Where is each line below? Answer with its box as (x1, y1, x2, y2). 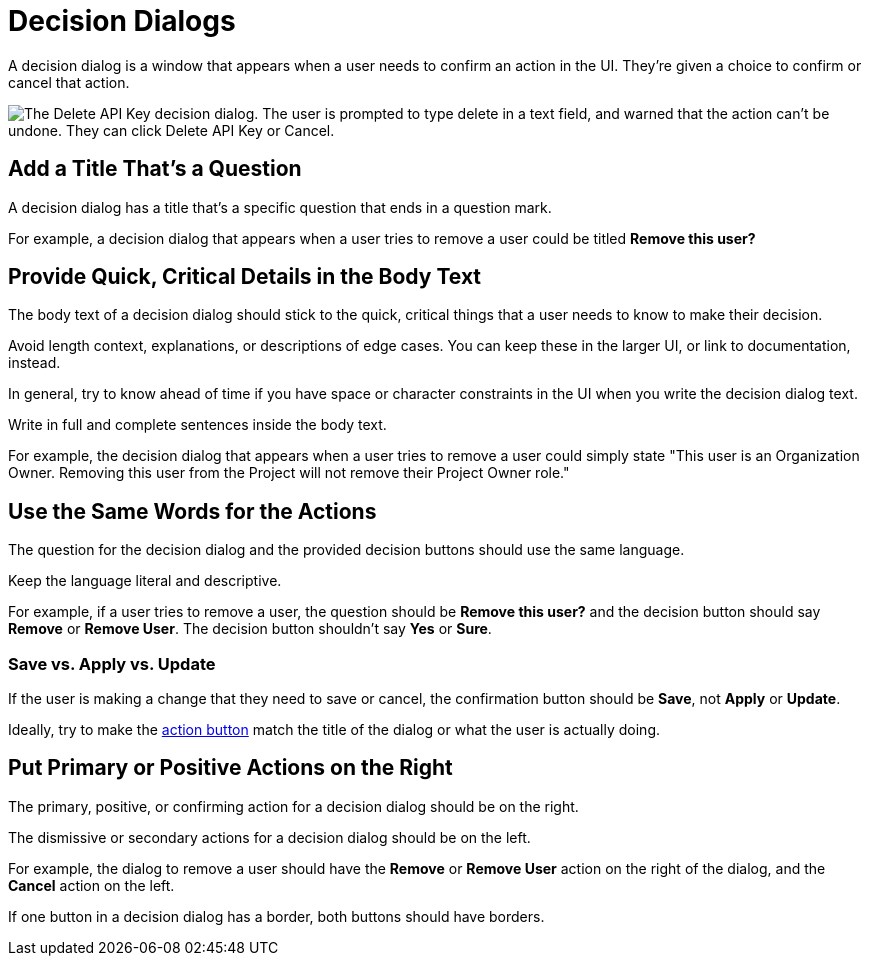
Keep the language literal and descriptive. (8, 572, 282, 590)
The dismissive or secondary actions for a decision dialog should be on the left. (8, 828, 531, 846)
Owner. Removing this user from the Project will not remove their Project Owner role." (8, 464, 570, 482)
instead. (8, 354, 61, 372)
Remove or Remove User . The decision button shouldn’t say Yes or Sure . (8, 620, 492, 638)
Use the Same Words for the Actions (8, 498, 377, 524)
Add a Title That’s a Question (8, 156, 302, 182)
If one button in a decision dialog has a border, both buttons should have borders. (8, 907, 545, 925)
